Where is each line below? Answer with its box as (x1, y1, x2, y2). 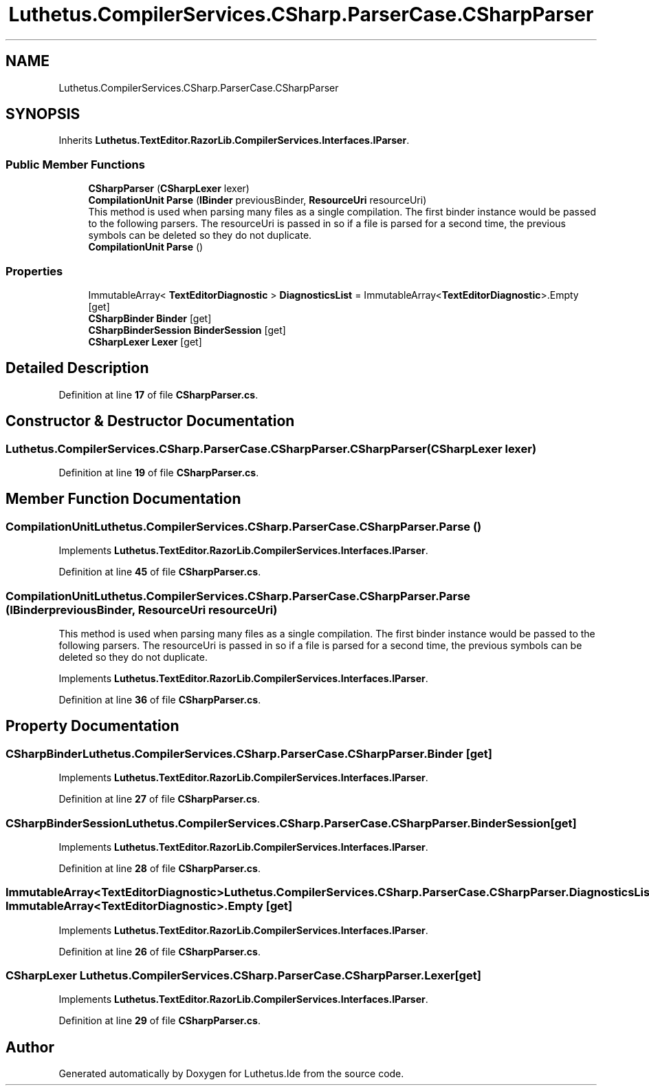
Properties (5, 264, 63, 278)
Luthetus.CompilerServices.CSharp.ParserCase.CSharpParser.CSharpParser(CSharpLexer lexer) (5, 441, 537, 456)
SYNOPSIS (5, 105, 80, 123)
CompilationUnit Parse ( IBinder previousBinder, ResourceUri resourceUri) (88, 194, 427, 206)
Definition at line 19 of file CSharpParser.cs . (58, 467, 259, 478)
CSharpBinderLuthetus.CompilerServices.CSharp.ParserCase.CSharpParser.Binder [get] (5, 746, 492, 761)
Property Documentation (5, 717, 179, 735)
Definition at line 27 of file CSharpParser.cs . (58, 793, 261, 805)
